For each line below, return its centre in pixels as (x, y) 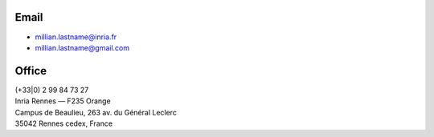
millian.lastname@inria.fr (76, 37)
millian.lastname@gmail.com (82, 47)
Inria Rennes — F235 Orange (63, 101)
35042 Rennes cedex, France (63, 123)
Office (31, 71)
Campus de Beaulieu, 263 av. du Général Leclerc (96, 112)
